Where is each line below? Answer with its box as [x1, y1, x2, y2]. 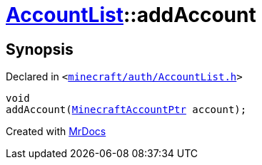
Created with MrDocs [6, 125, 106, 138]
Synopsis [6, 40, 74, 58]
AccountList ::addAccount [6, 3, 256, 27]
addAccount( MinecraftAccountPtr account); [6, 104, 247, 116]
